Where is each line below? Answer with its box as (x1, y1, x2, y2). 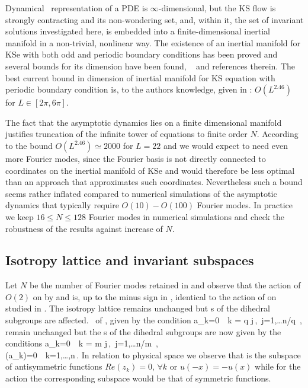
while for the (255, 360, 301, 373)
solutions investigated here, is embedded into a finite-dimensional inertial (5, 25, 270, 37)
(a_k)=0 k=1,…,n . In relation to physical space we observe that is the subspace (5, 348, 301, 361)
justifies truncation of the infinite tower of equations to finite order (5, 128, 248, 140)
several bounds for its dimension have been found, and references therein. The (5, 59, 296, 72)
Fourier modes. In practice (197, 199, 293, 211)
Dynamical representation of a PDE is (5, 2, 148, 14)
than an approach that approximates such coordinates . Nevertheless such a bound (5, 176, 303, 188)
